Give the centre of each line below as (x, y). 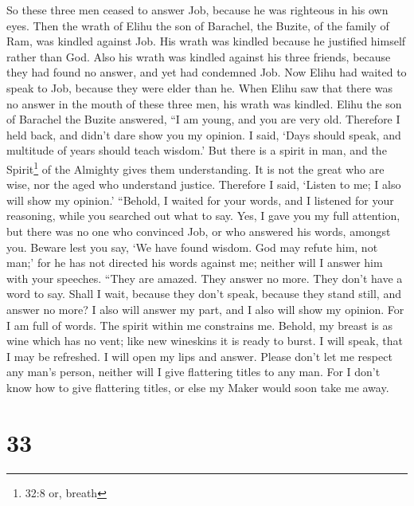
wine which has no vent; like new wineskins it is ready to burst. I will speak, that (205, 341)
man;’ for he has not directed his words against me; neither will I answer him (195, 263)
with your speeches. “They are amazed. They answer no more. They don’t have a (205, 278)
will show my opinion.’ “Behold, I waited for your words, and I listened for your (200, 200)
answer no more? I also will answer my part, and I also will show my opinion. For (205, 309)
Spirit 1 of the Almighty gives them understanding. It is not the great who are (195, 167)
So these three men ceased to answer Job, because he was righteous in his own (197, 10)
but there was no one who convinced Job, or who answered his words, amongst (199, 231)
